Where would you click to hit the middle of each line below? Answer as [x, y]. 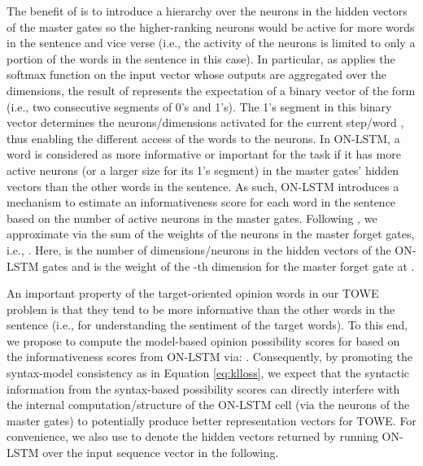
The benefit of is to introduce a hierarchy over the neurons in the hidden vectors [207, 11]
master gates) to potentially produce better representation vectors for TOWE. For [211, 420]
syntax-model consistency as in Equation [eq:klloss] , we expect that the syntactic [208, 373]
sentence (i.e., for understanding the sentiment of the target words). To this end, [207, 325]
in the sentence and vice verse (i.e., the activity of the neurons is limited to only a [211, 43]
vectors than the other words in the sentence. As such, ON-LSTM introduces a [203, 186]
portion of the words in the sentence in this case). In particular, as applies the [201, 58]
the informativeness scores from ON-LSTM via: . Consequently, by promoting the [209, 357]
